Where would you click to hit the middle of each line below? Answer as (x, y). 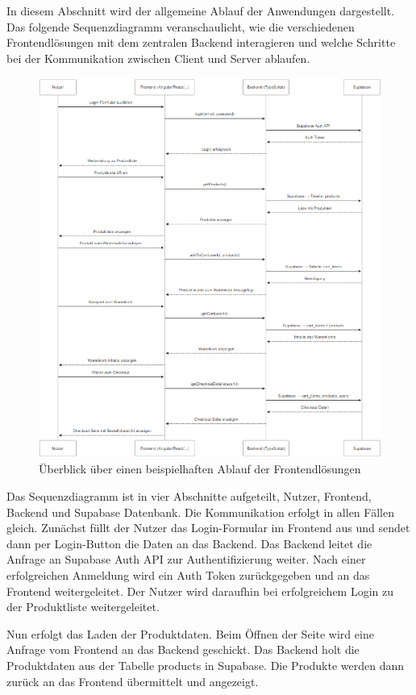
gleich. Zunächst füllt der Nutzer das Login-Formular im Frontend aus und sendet (208, 528)
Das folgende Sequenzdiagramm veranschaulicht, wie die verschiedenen (181, 26)
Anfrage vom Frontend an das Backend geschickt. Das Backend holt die (183, 649)
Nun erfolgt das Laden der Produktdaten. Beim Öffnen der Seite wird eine (190, 633)
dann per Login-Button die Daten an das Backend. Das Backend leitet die (189, 543)
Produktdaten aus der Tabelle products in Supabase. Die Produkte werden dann (206, 665)
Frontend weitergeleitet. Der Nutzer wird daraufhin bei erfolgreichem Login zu (200, 591)
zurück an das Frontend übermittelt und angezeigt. (133, 681)
